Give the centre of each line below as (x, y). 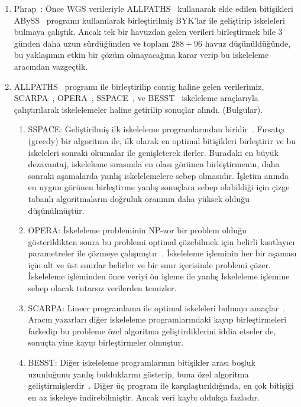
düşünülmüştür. (56, 210)
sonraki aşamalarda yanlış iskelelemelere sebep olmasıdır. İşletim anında (158, 175)
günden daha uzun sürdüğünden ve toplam (91, 43)
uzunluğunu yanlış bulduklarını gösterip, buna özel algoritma (138, 374)
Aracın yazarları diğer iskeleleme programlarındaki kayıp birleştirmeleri (157, 319)
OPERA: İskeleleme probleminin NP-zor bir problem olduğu (137, 230)
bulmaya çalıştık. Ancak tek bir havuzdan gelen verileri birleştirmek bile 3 (148, 32)
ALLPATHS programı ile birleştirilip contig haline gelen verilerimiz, (139, 86)
